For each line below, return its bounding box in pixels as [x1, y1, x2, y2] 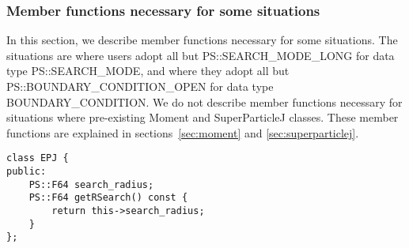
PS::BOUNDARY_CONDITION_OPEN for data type [6, 78, 274, 94]
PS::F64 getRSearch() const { [28, 192, 188, 204]
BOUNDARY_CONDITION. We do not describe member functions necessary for [6, 93, 403, 110]
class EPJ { [6, 152, 69, 164]
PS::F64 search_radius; [28, 178, 154, 190]
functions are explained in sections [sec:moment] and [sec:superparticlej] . [6, 124, 359, 141]
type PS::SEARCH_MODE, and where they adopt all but [6, 62, 290, 79]
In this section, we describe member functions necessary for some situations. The [6, 32, 398, 48]
